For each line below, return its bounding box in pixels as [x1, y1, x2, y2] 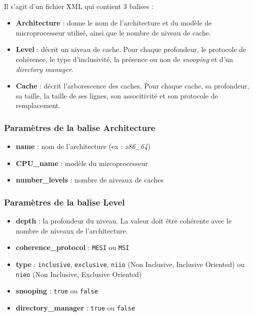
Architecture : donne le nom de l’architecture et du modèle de [15, 17, 212, 28]
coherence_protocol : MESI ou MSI [15, 242, 129, 252]
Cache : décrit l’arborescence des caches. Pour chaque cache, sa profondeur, [15, 80, 249, 91]
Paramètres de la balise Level [4, 195, 125, 208]
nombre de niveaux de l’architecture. [15, 225, 128, 235]
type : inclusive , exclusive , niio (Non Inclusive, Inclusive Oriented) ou [15, 259, 244, 269]
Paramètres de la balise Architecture [4, 121, 155, 133]
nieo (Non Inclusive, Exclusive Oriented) [15, 268, 142, 279]
